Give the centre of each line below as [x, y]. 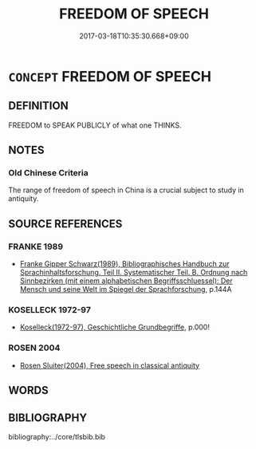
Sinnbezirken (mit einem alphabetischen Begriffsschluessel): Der [126, 281]
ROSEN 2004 [34, 348]
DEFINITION [39, 106]
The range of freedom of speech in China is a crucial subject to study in [126, 190]
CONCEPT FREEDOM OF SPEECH [110, 76]
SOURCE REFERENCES [65, 224]
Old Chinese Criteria [49, 173]
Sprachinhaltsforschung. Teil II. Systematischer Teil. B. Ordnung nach [134, 273]
